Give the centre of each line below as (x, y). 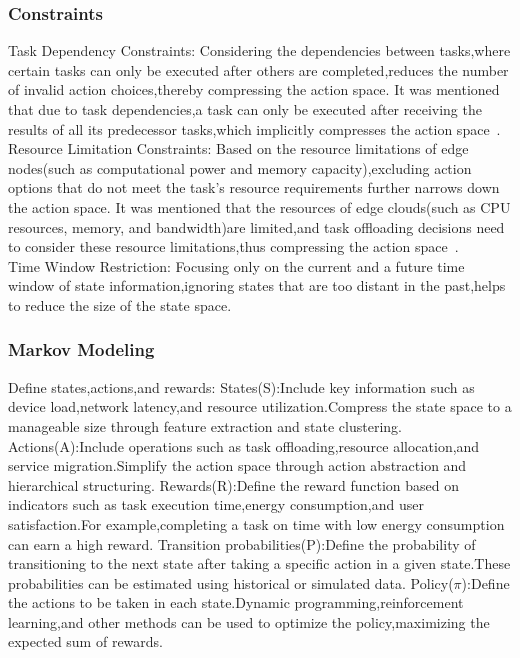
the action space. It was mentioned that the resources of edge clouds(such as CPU (259, 206)
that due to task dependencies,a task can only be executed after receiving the (245, 109)
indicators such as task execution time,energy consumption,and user (216, 504)
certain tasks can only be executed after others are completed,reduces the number (258, 69)
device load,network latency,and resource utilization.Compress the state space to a (260, 406)
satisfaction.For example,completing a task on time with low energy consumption (256, 523)
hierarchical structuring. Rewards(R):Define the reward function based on (234, 484)
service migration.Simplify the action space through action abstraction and (237, 465)
